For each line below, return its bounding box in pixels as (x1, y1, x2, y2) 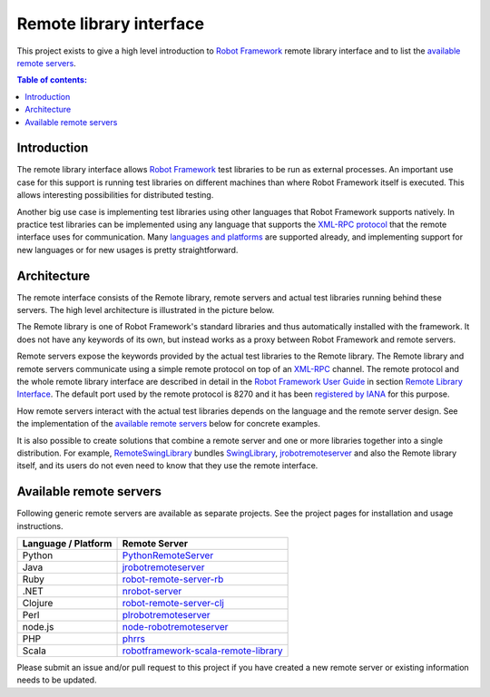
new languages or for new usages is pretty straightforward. (16, 244, 239, 255)
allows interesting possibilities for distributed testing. (16, 190, 214, 201)
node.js (22, 621, 54, 633)
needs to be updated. (16, 674, 97, 685)
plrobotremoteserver (122, 609, 211, 622)
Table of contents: (16, 74, 88, 85)
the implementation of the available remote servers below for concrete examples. (16, 418, 321, 429)
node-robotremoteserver (122, 621, 229, 633)
